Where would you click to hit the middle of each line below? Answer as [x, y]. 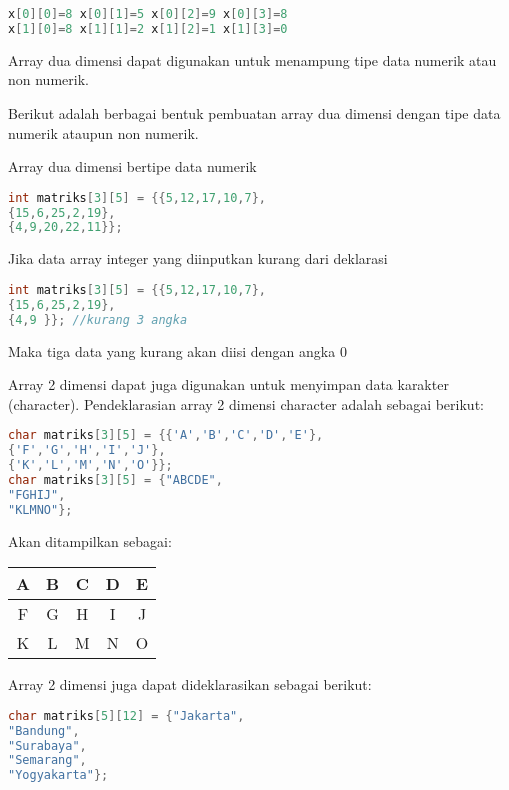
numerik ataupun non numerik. [103, 132]
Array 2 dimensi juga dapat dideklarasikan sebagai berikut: [190, 684]
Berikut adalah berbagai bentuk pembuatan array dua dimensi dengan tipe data [254, 112]
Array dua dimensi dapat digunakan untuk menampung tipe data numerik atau [252, 59]
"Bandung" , [44, 730]
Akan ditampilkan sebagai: [90, 540]
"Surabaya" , [47, 745]
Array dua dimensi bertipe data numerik [132, 166]
